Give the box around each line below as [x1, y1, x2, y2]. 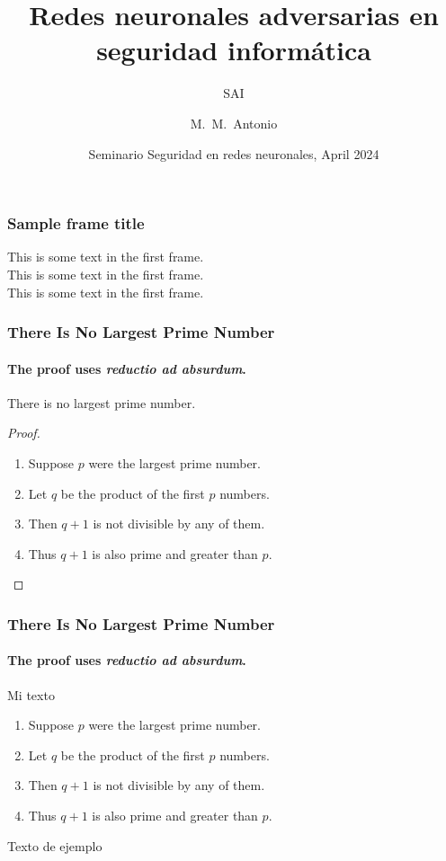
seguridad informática [96, 31, 371, 68]
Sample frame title [7, 212, 145, 235]
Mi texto [7, 685, 55, 704]
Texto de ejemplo [7, 836, 103, 855]
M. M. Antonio [190, 113, 278, 132]
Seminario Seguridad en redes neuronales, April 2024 [88, 144, 379, 163]
